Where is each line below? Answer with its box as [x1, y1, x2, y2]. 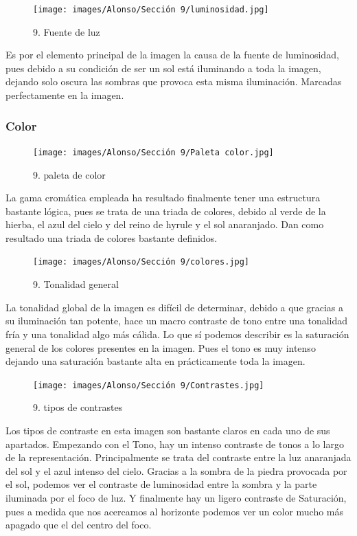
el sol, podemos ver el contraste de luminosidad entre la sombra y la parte [5, 477, 317, 491]
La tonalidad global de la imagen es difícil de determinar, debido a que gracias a [5, 300, 344, 314]
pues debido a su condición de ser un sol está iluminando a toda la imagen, [5, 60, 321, 75]
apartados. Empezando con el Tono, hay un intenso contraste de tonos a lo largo [5, 436, 344, 451]
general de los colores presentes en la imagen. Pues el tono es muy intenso [5, 340, 316, 355]
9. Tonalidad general [33, 277, 119, 291]
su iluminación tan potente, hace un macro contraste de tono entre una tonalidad [5, 313, 348, 328]
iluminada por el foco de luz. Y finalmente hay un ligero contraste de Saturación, [5, 490, 347, 504]
